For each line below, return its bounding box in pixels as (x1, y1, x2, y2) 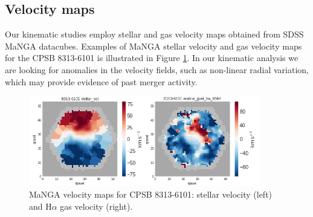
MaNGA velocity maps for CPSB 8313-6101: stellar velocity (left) (29, 188, 273, 201)
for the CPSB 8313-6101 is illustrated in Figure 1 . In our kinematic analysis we (5, 51, 298, 64)
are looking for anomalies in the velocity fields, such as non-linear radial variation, (5, 63, 309, 76)
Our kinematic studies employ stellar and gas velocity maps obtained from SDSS (5, 28, 304, 40)
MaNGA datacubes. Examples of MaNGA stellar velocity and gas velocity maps (5, 39, 302, 52)
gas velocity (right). (60, 199, 133, 212)
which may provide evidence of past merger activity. (5, 75, 198, 88)
